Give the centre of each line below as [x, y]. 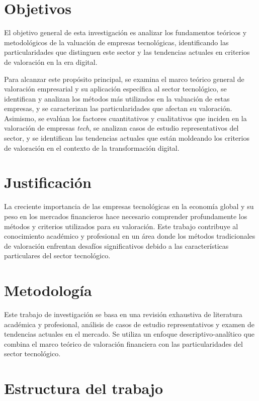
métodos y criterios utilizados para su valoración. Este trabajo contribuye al [121, 226]
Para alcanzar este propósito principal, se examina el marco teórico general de [124, 79]
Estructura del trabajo [84, 388]
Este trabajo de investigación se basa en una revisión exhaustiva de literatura [123, 314]
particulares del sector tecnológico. [57, 256]
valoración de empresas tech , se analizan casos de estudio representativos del [121, 128]
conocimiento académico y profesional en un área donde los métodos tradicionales [130, 236]
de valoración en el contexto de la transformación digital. [92, 147]
